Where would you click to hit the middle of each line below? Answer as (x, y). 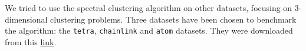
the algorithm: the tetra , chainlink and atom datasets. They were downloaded (149, 30)
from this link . (31, 41)
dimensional (26, 19)
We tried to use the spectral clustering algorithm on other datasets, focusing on (149, 8)
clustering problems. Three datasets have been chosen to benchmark (173, 19)
